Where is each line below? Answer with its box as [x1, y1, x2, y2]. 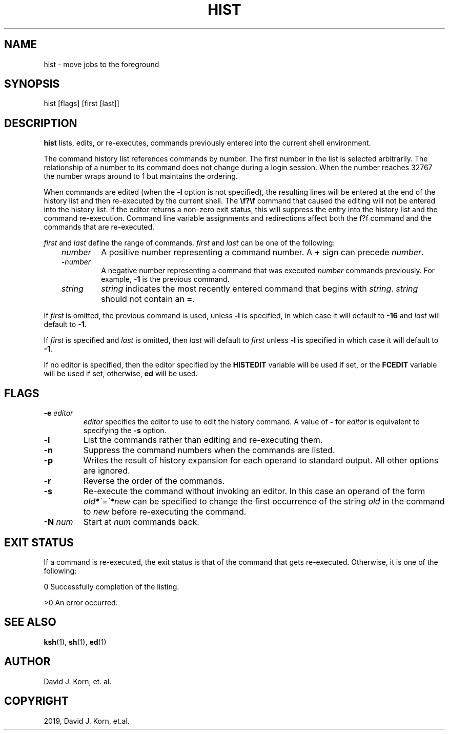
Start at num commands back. [83, 517, 199, 527]
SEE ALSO [4, 616, 56, 629]
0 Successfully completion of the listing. [44, 582, 179, 591]
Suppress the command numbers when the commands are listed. [83, 445, 335, 456]
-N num [44, 517, 73, 527]
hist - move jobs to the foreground [44, 59, 159, 69]
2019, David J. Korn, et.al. [44, 716, 130, 725]
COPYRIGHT [4, 695, 69, 708]
